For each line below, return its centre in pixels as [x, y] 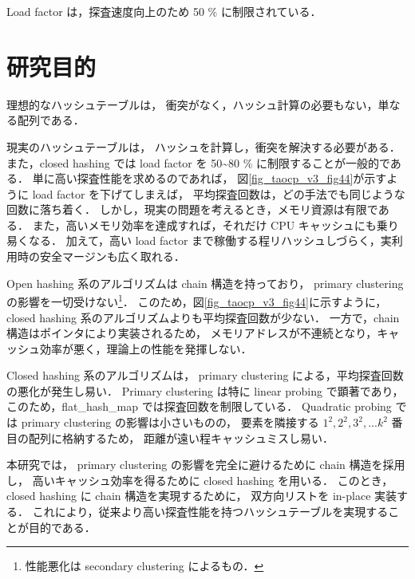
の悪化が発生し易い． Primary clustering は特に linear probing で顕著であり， [205, 390]
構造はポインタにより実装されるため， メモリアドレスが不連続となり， [192, 333]
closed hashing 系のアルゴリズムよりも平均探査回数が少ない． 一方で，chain [203, 317]
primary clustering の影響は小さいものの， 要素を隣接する [170, 422]
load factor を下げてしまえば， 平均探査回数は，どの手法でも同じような [219, 193]
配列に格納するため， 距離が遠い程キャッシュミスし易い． [181, 437]
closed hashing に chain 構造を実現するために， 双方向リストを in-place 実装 [202, 496]
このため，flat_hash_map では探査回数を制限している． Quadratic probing [199, 406]
